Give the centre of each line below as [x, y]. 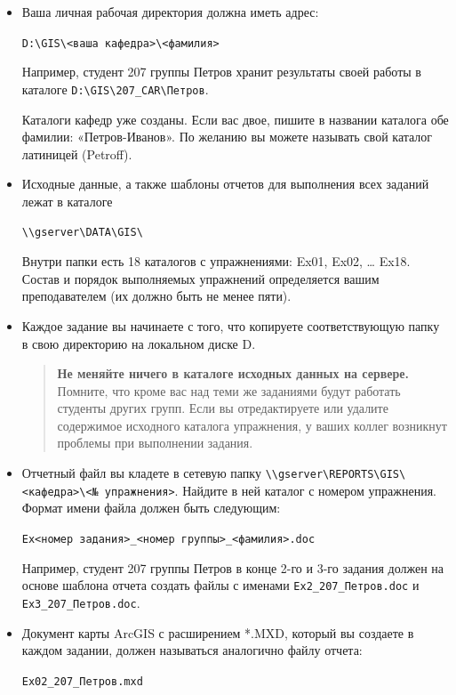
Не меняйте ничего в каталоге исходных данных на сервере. [233, 373]
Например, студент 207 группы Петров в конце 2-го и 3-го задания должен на [233, 567]
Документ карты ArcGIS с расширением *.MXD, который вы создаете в [218, 632]
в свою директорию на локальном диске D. [139, 343]
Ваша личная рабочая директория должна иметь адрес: [170, 12]
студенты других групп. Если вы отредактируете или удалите [223, 408]
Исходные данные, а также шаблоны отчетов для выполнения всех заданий [225, 184]
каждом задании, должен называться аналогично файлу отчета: [192, 650]
